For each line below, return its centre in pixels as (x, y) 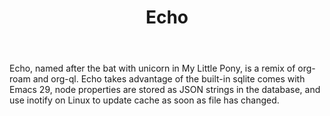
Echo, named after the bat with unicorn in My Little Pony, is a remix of (152, 68)
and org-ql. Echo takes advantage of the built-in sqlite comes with (169, 79)
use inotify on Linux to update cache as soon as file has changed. (144, 100)
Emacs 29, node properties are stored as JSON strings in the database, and (165, 90)
